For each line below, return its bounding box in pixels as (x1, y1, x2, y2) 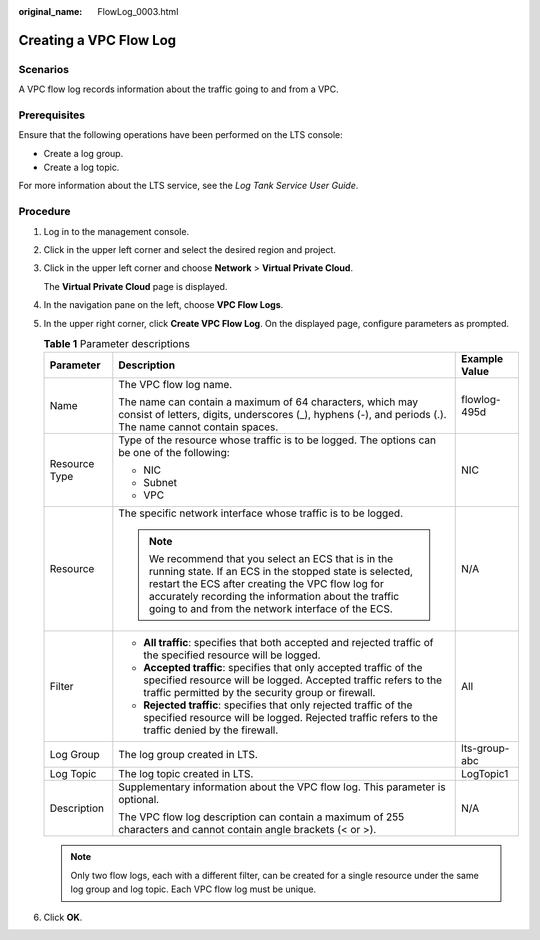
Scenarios (18, 62, 70, 76)
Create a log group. (43, 147, 124, 159)
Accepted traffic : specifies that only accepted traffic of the (143, 661, 423, 675)
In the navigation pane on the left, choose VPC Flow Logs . (43, 299, 284, 311)
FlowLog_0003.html (97, 6, 179, 17)
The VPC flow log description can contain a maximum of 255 (118, 810, 405, 824)
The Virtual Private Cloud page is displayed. (43, 280, 228, 292)
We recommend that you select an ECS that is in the (148, 552, 394, 566)
